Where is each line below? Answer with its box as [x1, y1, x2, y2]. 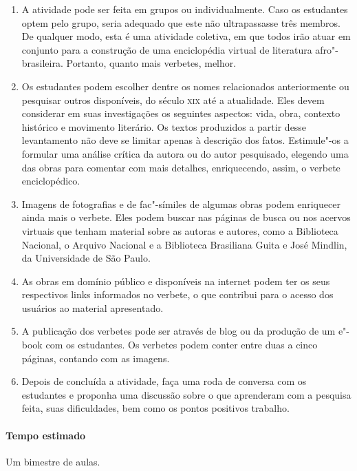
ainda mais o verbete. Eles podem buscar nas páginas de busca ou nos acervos [21, 210, 351, 224]
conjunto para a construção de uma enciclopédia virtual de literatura [21, 42, 312, 56]
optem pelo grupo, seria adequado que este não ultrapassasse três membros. [21, 15, 340, 30]
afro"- [315, 42, 338, 56]
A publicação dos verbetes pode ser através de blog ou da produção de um [21, 324, 336, 338]
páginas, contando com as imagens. [21, 350, 170, 365]
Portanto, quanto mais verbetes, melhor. [66, 56, 237, 70]
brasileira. [21, 56, 63, 70]
